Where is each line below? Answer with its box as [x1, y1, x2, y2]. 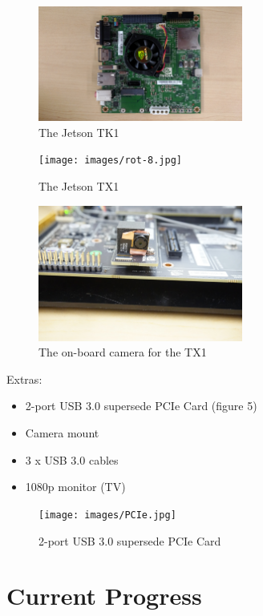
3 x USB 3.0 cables [25, 451, 119, 468]
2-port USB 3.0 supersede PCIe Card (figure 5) [25, 397, 257, 414]
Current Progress [6, 579, 202, 612]
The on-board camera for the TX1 [38, 344, 207, 360]
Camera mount [25, 425, 99, 441]
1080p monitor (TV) [25, 478, 126, 495]
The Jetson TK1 [38, 123, 119, 140]
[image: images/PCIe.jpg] [38, 509, 176, 521]
